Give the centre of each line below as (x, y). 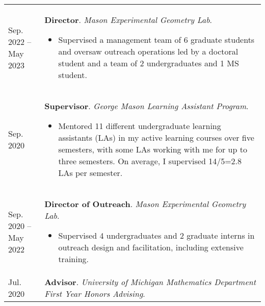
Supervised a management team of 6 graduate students (156, 40)
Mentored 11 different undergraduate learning (140, 126)
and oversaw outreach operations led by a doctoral (148, 51)
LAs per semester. (90, 173)
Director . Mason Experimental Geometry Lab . (128, 20)
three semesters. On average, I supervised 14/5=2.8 (150, 161)
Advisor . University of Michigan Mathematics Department (150, 282)
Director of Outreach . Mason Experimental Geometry (145, 204)
